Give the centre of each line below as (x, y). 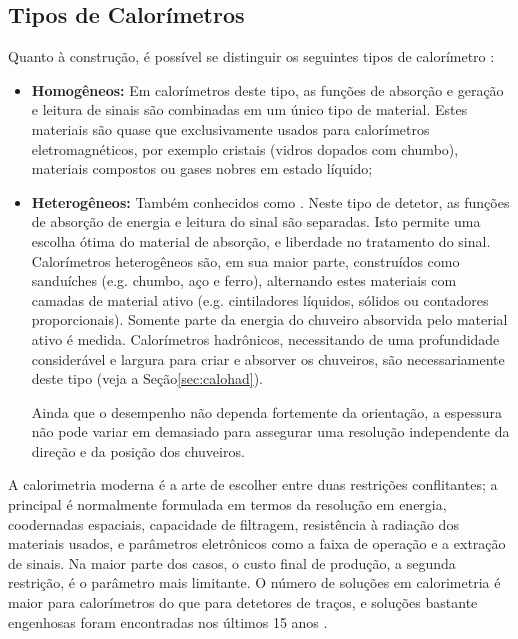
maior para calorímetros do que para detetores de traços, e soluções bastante (243, 602)
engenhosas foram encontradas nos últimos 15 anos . (168, 621)
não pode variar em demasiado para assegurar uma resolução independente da (270, 431)
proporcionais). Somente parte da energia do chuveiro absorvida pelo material (269, 319)
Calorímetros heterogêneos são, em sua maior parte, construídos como (245, 260)
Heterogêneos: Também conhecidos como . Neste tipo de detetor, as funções (270, 201)
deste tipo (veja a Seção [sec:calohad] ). (147, 378)
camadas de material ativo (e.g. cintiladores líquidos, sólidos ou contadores (260, 299)
